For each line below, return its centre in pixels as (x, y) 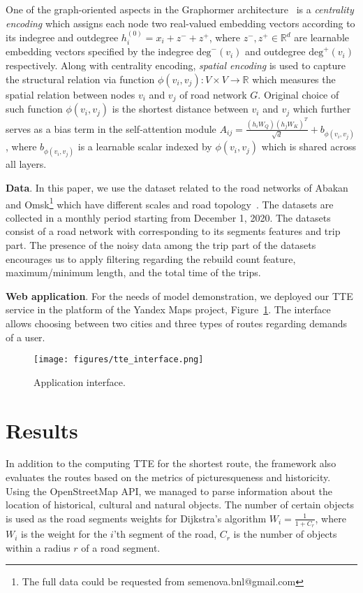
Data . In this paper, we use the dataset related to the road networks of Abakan (177, 187)
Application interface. (80, 381)
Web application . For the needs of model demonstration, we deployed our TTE (179, 295)
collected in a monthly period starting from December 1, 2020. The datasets (168, 217)
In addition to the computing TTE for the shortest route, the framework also (171, 463)
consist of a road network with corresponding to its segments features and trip (173, 231)
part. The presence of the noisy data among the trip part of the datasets (161, 244)
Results (42, 430)
